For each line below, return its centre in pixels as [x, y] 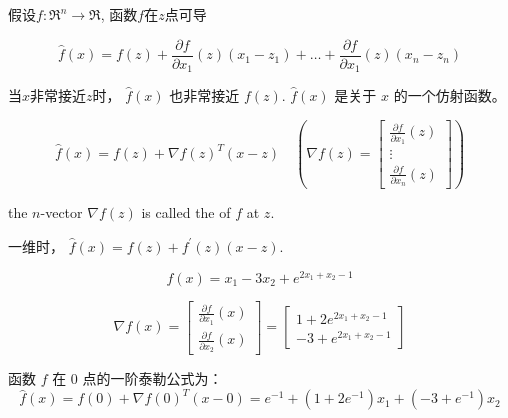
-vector [61, 212]
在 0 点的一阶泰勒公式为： [137, 378]
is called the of [186, 212]
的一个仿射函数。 [449, 95]
